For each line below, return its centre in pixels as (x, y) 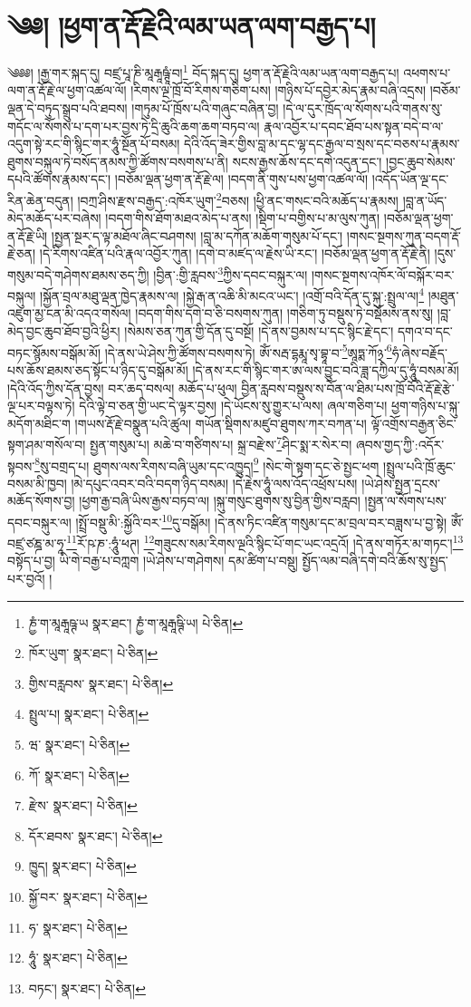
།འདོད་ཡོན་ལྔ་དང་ (410, 179)
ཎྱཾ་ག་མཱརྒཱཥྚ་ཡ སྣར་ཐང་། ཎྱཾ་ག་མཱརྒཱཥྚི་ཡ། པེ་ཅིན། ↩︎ (136, 622)
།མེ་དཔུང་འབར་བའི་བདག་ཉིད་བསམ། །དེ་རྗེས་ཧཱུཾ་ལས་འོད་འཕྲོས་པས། (214, 483)
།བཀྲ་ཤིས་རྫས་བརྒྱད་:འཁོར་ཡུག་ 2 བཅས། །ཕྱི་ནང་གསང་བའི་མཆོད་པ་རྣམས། (238, 198)
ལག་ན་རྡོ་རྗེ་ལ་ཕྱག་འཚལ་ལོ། (67, 90)
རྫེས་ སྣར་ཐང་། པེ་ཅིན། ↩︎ (83, 805)
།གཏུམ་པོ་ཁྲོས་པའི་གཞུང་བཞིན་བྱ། (205, 107)
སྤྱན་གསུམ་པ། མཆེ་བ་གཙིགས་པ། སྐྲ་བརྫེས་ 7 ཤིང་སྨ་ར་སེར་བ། (221, 443)
